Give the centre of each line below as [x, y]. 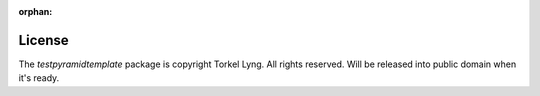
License [43, 40]
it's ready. [39, 78]
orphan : [35, 11]
